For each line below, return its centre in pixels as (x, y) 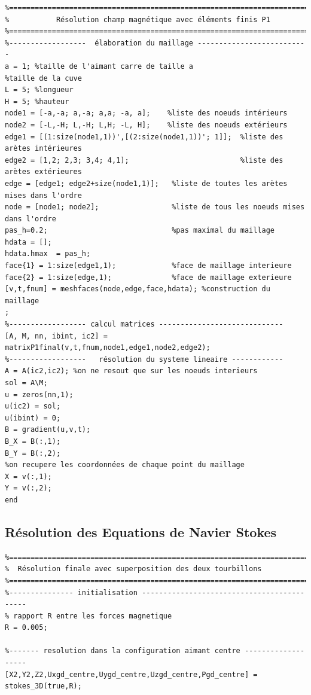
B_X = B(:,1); (33, 441)
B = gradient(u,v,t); (48, 430)
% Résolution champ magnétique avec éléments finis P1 (138, 19)
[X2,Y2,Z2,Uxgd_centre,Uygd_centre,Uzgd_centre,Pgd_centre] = (131, 674)
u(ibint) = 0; (33, 418)
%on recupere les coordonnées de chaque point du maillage (125, 465)
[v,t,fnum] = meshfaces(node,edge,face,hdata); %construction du (138, 289)
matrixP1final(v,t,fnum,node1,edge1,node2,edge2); (108, 348)
